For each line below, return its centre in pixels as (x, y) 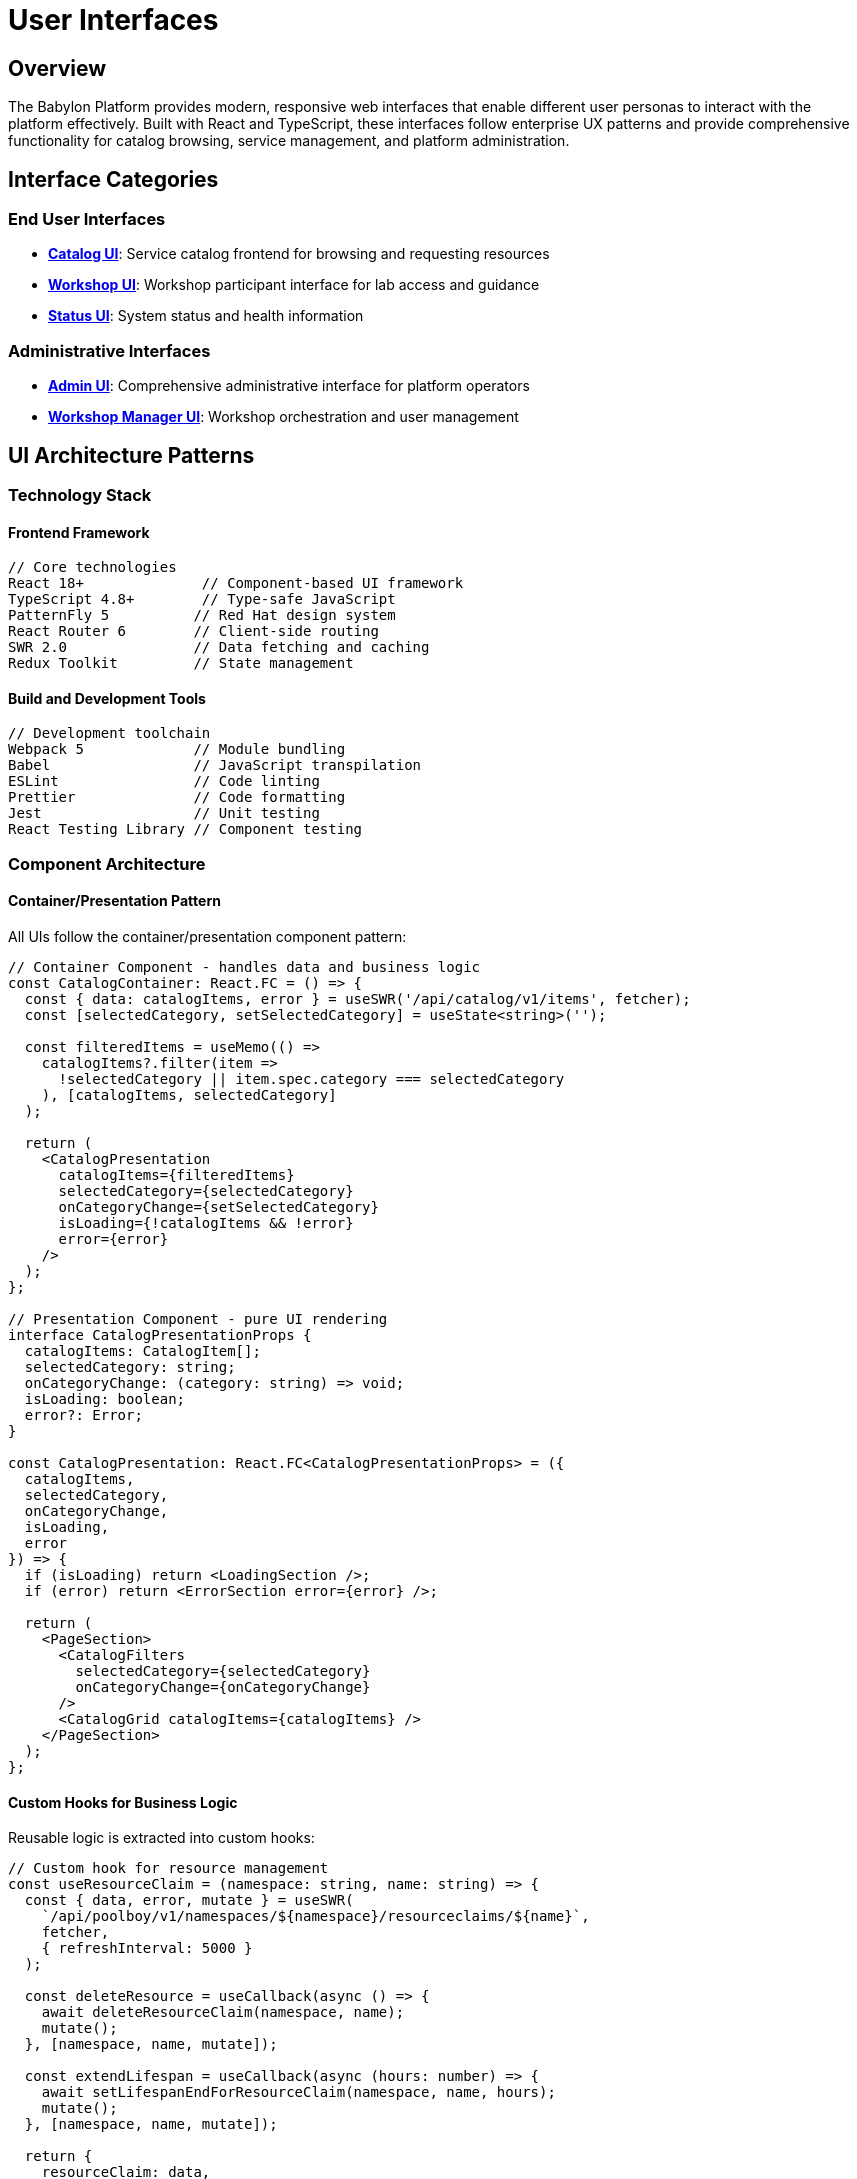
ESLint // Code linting (164, 781)
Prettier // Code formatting (177, 797)
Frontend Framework (79, 532)
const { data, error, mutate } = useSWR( (189, 1900)
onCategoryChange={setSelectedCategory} (218, 1207)
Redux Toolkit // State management (181, 663)
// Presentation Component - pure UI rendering (198, 1319)
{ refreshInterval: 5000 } (147, 1948)
